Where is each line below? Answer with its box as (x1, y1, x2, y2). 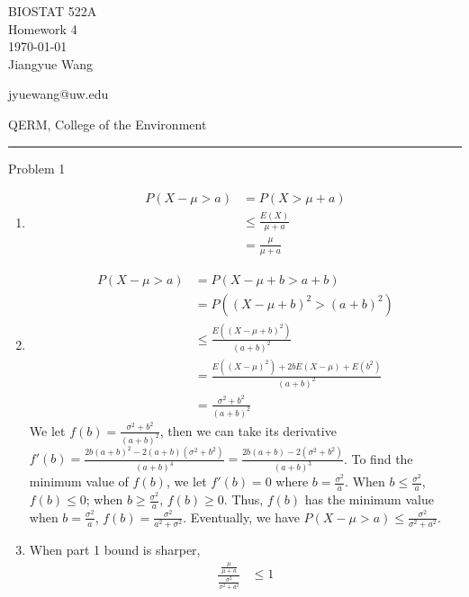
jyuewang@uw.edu (8, 85, 109, 103)
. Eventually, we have (183, 507, 300, 526)
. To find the (343, 449, 413, 468)
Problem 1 (8, 158, 66, 177)
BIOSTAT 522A (8, 2, 97, 20)
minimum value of (29, 472, 129, 491)
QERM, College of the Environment (8, 114, 207, 133)
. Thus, (223, 490, 264, 509)
